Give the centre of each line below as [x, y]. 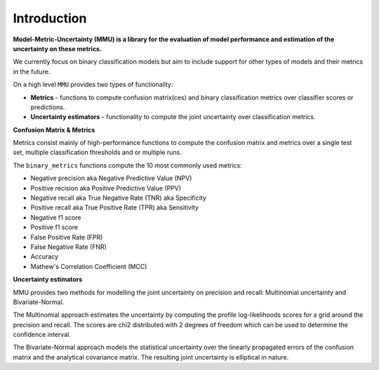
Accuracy [45, 256]
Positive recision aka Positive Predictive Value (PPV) [106, 188]
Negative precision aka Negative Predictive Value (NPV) [111, 178]
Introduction [50, 18]
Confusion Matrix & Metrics [54, 130]
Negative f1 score [56, 217]
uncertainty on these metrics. [57, 48]
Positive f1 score [54, 227]
